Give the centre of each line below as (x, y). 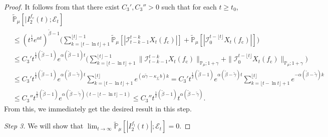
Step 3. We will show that (44, 126)
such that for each (189, 7)
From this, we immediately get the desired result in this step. (98, 108)
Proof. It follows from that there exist (62, 7)
